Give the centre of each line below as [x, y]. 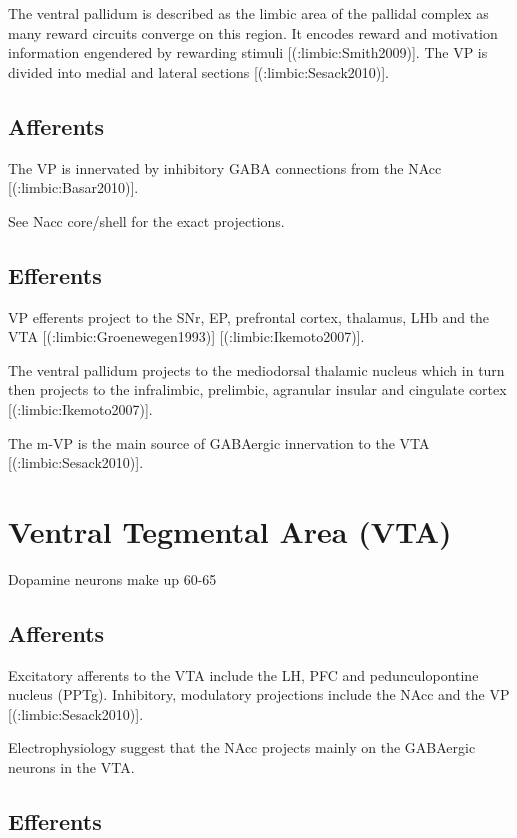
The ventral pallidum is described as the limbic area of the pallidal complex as [248, 13]
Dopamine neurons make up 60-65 [112, 578]
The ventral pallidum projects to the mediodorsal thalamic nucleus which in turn [256, 369]
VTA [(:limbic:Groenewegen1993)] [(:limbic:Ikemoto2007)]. [186, 336]
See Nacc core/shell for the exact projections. [146, 220]
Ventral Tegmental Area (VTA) [230, 530]
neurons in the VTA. [71, 767]
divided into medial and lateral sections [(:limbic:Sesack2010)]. [199, 71]
